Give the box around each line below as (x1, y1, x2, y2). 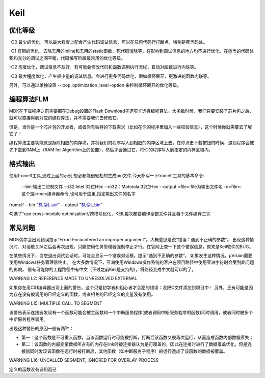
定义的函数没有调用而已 (9, 366, 56, 372)
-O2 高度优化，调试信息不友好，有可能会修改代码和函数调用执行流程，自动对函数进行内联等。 (9, 64, 199, 70)
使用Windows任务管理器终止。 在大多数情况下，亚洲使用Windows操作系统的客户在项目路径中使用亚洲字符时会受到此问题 (9, 259, 254, 265)
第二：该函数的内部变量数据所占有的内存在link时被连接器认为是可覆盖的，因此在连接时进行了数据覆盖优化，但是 (21, 341, 248, 347)
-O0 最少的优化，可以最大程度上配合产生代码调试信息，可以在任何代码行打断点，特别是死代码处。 (9, 39, 208, 45)
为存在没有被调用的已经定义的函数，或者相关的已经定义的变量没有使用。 (9, 291, 156, 297)
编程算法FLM (9, 95, 49, 103)
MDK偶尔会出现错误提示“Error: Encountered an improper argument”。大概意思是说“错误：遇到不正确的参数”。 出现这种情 (9, 237, 254, 243)
